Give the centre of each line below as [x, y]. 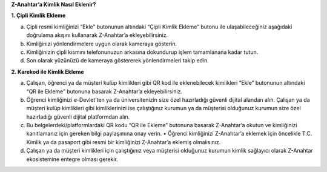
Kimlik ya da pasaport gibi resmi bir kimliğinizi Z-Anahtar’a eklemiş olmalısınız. [124, 142]
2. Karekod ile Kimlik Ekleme [48, 71]
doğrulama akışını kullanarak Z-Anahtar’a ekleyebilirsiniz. [97, 35]
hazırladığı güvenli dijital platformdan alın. [78, 117]
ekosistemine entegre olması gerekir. [72, 159]
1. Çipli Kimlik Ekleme [38, 16]
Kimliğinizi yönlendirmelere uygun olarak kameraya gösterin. [102, 44]
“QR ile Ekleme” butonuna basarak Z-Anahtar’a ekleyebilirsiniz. [104, 91]
